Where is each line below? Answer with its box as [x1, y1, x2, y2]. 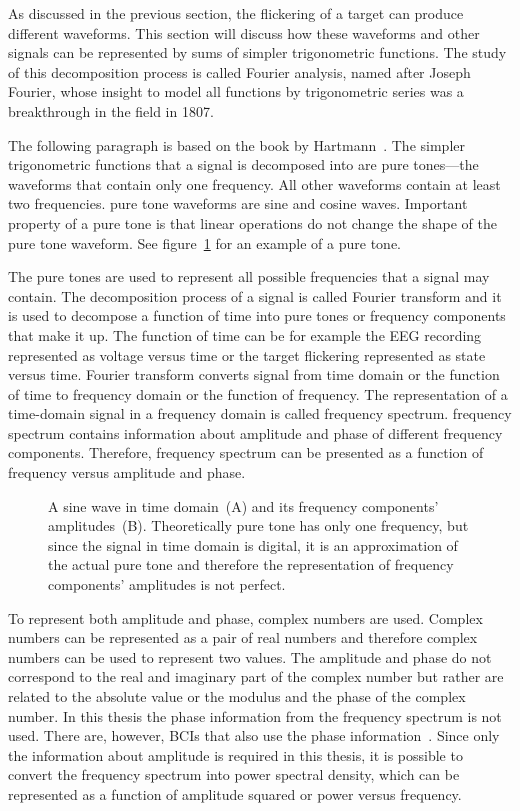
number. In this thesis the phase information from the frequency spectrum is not [8, 705, 502, 726]
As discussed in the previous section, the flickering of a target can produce [8, 3, 464, 23]
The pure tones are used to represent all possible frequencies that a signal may [8, 266, 490, 287]
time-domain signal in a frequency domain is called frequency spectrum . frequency [8, 403, 512, 424]
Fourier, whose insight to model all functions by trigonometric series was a [8, 81, 464, 102]
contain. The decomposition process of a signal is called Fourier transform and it [8, 285, 502, 306]
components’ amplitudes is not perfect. [48, 574, 286, 595]
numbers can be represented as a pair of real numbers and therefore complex [8, 627, 478, 648]
